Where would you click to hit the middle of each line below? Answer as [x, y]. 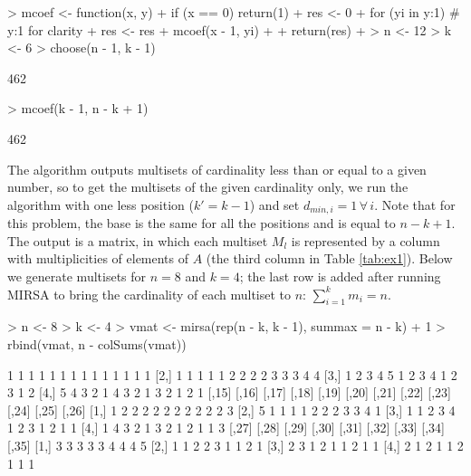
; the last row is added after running [340, 276]
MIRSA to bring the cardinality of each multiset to [149, 294]
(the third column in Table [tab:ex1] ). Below [329, 258]
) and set [274, 204]
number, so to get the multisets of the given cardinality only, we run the [208, 187]
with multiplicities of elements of [98, 258]
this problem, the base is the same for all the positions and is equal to [202, 223]
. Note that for [415, 204]
